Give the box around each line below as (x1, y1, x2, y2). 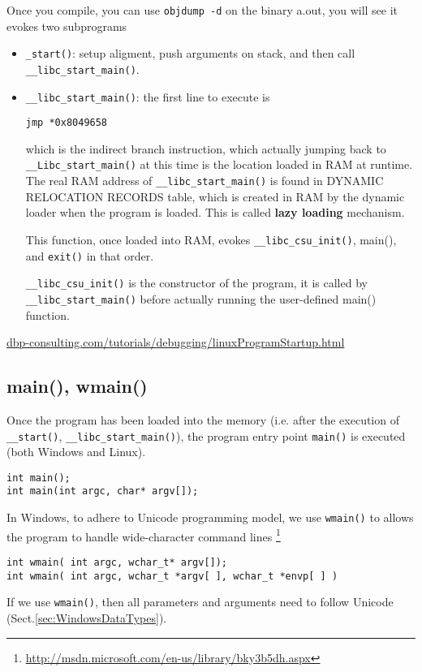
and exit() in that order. (25, 247, 154, 264)
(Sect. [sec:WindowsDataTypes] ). (6, 610, 167, 627)
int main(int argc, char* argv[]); (6, 485, 199, 498)
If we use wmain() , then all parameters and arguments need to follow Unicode (6, 593, 394, 610)
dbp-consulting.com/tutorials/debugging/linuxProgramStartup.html (6, 334, 345, 351)
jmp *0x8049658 (25, 117, 108, 129)
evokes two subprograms (6, 17, 127, 34)
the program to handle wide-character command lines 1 (6, 525, 281, 545)
